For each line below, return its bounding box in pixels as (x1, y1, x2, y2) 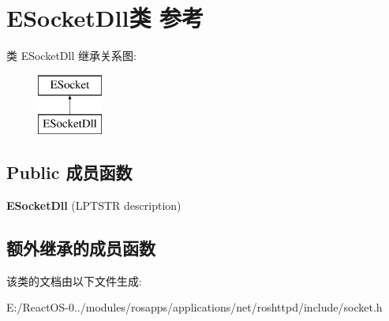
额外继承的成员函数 (6, 236, 155, 260)
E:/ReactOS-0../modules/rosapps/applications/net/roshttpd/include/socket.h (6, 299, 383, 315)
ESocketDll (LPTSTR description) (6, 197, 181, 214)
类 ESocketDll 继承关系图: (6, 47, 137, 64)
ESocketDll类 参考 (6, 2, 204, 34)
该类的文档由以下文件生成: (6, 272, 142, 289)
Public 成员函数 (6, 160, 133, 185)
